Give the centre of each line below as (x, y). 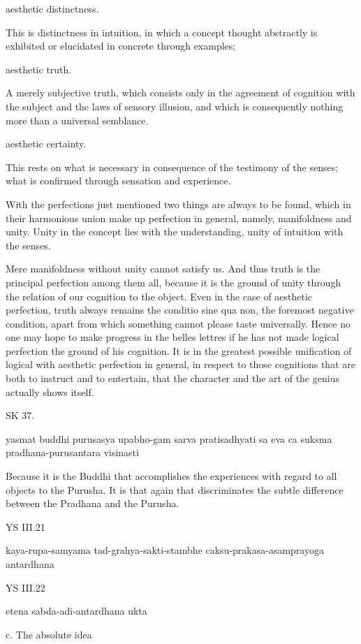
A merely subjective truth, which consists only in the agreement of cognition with (180, 93)
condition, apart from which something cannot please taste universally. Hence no (178, 323)
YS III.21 (25, 526)
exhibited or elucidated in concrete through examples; (121, 46)
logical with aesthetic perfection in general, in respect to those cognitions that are (180, 364)
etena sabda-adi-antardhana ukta (76, 611)
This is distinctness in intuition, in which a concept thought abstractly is (162, 32)
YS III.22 (25, 587)
